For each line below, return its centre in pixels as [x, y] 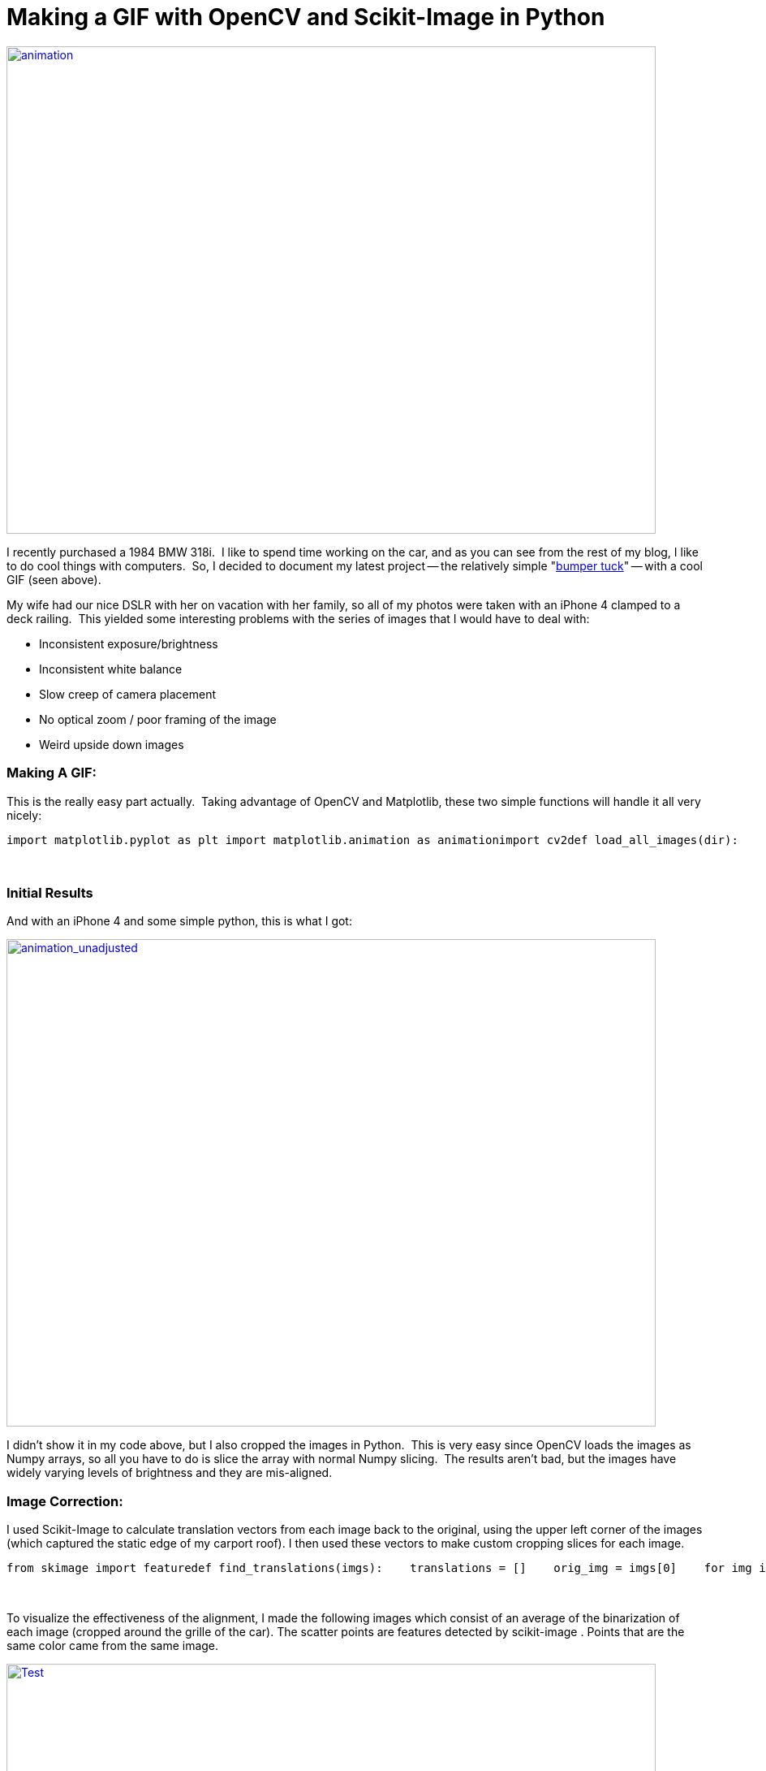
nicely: [24, 815]
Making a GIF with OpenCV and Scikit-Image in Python [306, 17]
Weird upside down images [112, 744]
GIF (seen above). [54, 579]
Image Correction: [65, 1501]
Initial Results [50, 892]
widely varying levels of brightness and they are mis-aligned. [170, 1473]
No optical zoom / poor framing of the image [158, 719]
